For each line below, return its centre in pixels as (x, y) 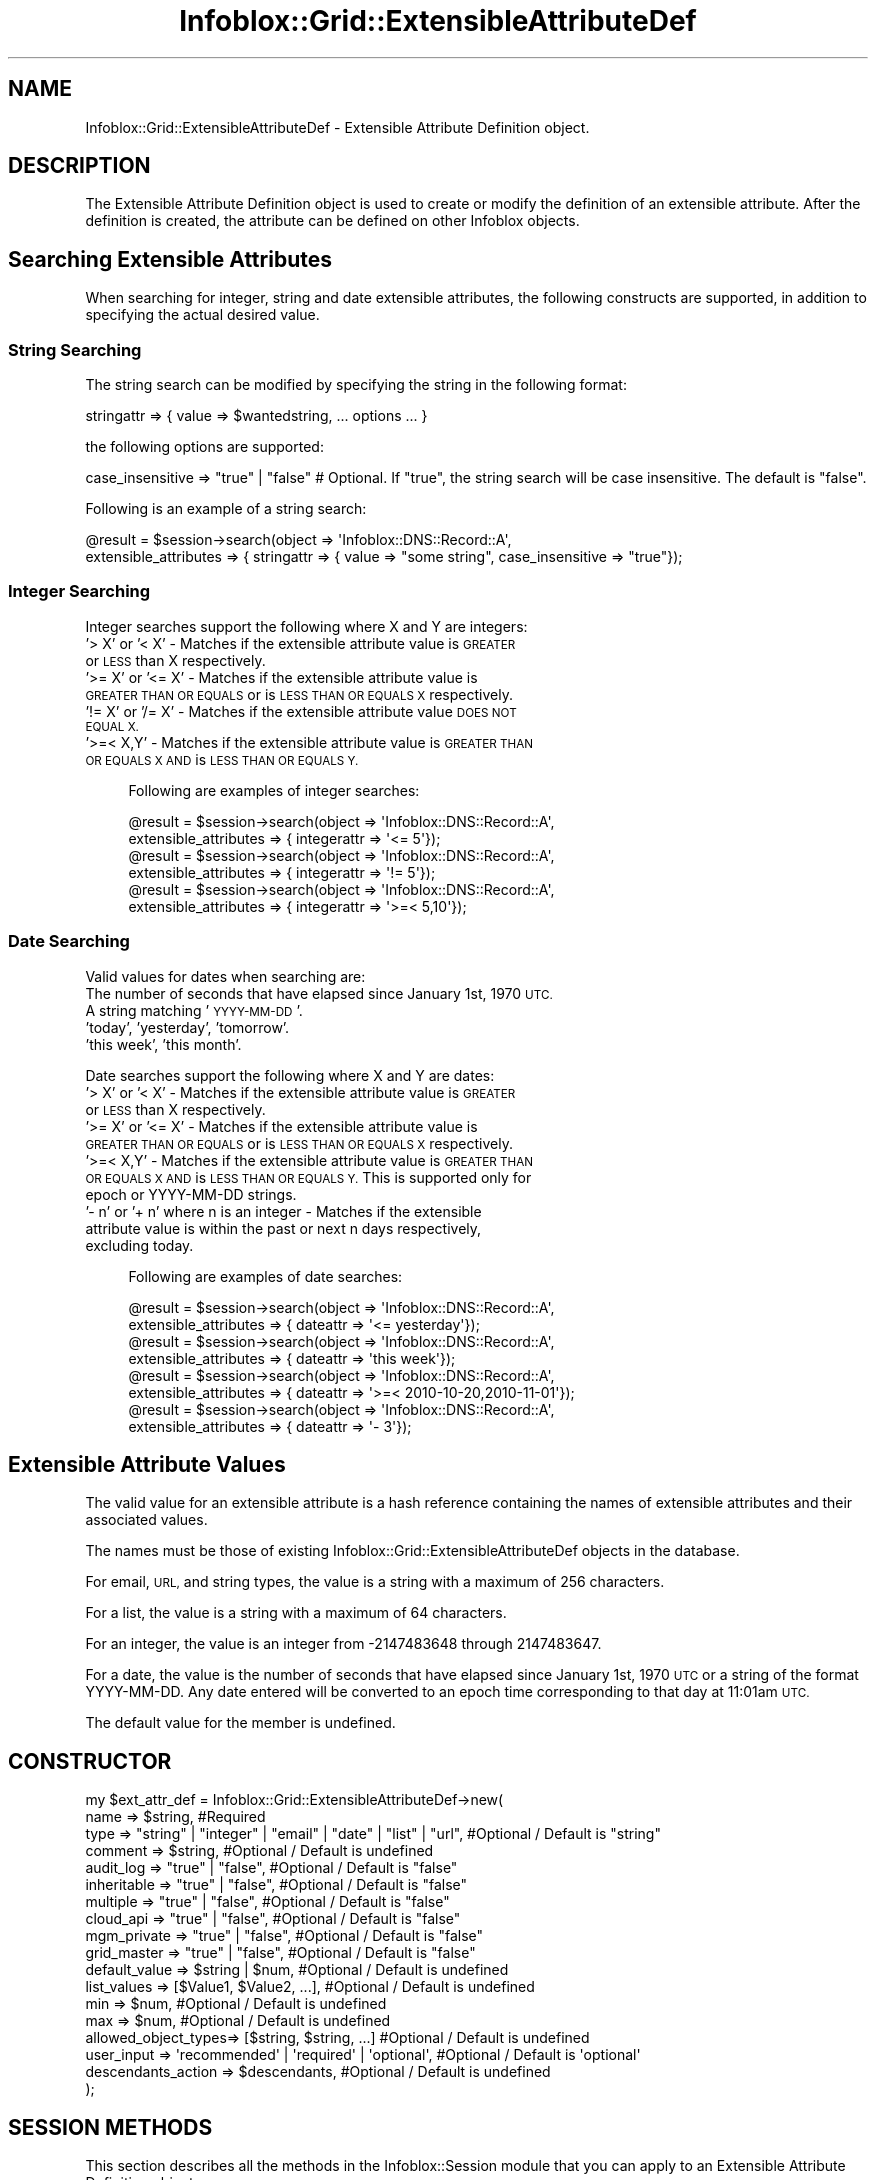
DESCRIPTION (79, 166)
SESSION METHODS (110, 2127)
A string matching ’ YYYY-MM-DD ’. (194, 1010)
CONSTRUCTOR (90, 1761)
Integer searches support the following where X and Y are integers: (306, 626)
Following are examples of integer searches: (274, 790)
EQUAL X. (112, 726)
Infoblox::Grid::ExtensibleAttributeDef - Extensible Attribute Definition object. (337, 127)
